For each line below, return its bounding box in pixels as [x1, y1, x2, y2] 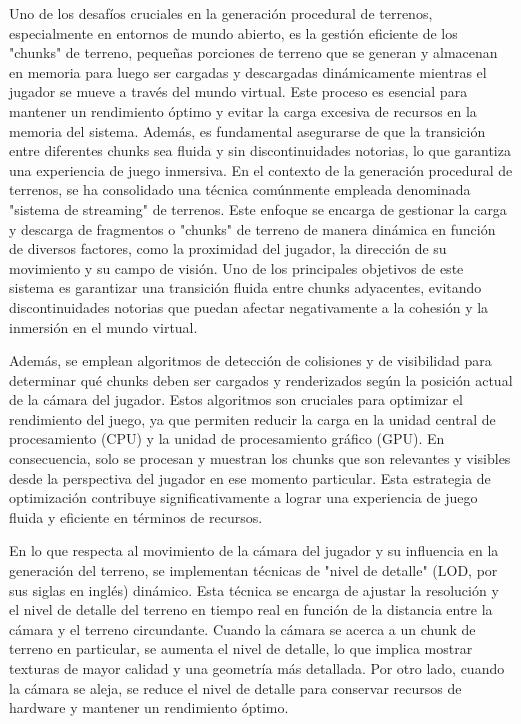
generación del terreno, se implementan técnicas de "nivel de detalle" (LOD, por [9, 560, 498, 581]
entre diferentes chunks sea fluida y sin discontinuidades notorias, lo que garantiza [9, 140, 511, 161]
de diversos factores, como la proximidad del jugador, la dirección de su [9, 238, 447, 259]
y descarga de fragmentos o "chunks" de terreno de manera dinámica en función [9, 218, 496, 239]
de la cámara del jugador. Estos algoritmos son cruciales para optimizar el [9, 389, 463, 410]
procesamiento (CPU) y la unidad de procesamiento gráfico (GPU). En [9, 428, 445, 449]
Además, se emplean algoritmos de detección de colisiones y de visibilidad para [9, 350, 492, 371]
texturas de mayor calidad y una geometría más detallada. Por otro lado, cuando [9, 658, 505, 678]
